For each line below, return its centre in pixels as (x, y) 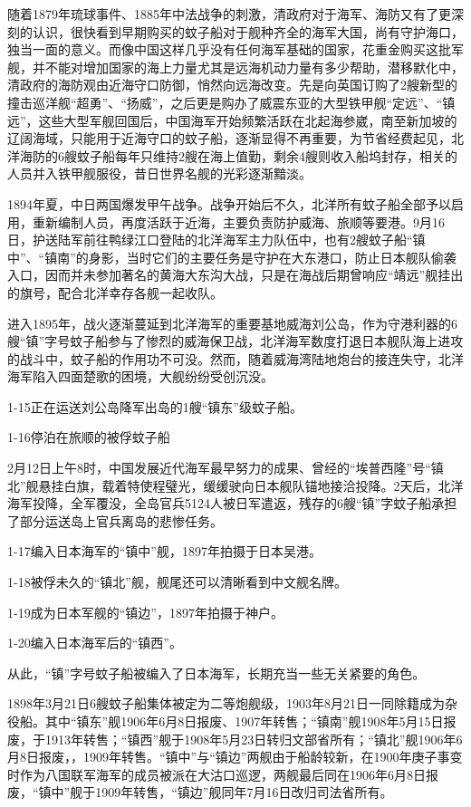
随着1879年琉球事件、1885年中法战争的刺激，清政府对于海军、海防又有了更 (229, 14)
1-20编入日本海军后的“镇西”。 (95, 643)
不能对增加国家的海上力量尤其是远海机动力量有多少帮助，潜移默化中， (254, 67)
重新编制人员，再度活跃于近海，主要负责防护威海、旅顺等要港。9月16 (238, 221)
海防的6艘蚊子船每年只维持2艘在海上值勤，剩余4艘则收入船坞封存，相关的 (238, 155)
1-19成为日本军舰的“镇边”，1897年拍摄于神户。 (145, 612)
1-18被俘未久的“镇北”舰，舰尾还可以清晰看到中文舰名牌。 (177, 582)
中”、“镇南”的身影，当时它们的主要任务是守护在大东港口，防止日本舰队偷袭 (232, 257)
